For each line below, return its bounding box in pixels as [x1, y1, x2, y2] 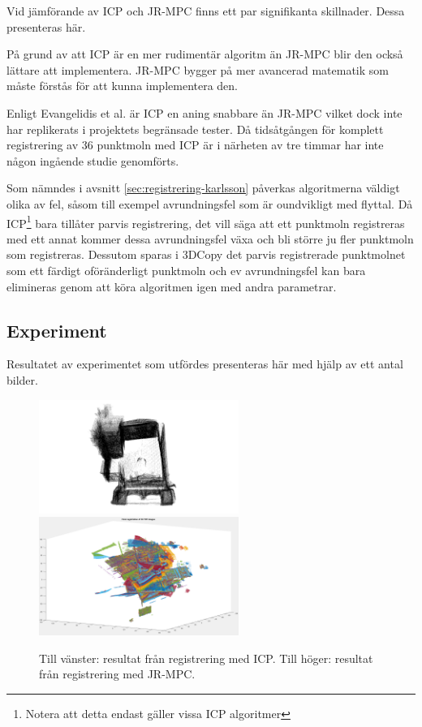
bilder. [6, 371, 38, 388]
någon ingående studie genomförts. [6, 152, 179, 169]
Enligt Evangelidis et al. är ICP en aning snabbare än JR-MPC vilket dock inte [6, 104, 403, 121]
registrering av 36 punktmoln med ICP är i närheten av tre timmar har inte [6, 136, 384, 153]
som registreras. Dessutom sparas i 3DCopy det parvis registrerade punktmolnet [6, 246, 406, 263]
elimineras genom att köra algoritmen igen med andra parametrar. [6, 277, 337, 295]
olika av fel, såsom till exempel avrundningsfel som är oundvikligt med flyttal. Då [6, 195, 413, 212]
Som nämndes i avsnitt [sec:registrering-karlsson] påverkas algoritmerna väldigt [6, 179, 400, 196]
